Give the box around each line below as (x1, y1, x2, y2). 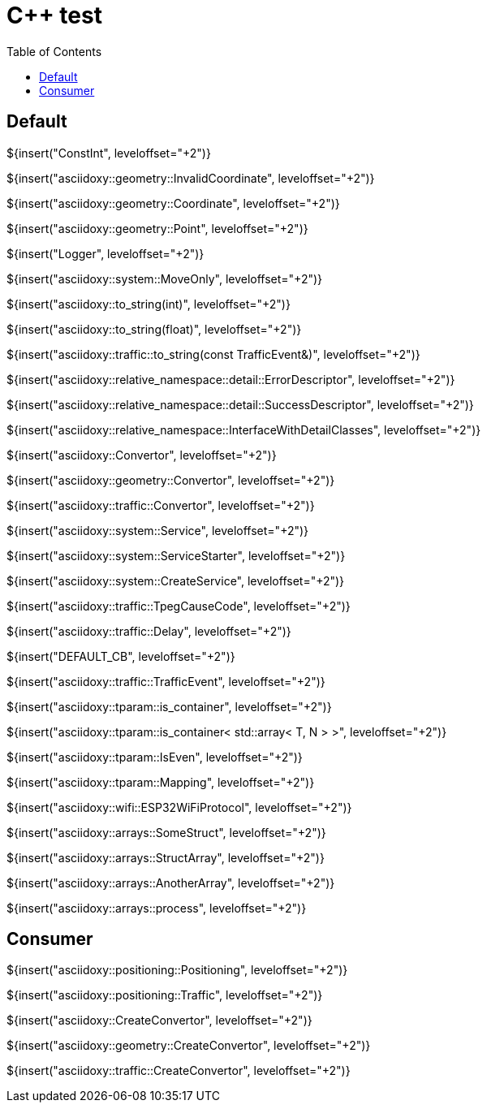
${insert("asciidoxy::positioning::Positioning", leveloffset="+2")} (6, 963, 348, 977)
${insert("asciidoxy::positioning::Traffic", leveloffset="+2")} (6, 988, 323, 1003)
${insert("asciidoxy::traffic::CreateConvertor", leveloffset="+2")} (6, 1064, 351, 1078)
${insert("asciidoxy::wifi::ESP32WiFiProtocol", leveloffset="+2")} (6, 800, 352, 814)
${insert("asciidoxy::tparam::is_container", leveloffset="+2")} (6, 699, 332, 714)
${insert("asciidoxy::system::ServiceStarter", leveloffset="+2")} (6, 548, 346, 563)
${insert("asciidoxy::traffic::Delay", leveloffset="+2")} (6, 624, 291, 638)
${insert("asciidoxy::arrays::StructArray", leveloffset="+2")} (6, 850, 325, 865)
